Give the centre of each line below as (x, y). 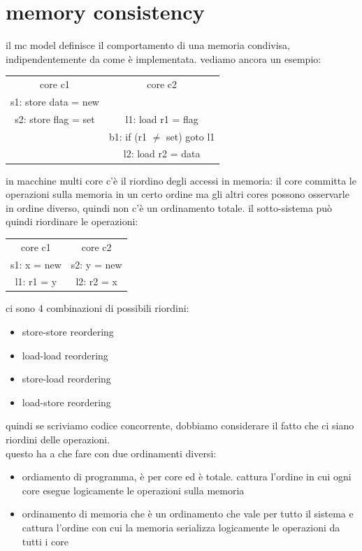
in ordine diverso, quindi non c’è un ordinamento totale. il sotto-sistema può (169, 207)
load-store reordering (66, 402)
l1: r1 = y (36, 281)
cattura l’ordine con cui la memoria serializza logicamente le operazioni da (181, 527)
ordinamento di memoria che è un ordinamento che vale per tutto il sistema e (188, 514)
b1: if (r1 (128, 136)
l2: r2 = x (96, 281)
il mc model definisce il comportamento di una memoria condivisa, (148, 45)
